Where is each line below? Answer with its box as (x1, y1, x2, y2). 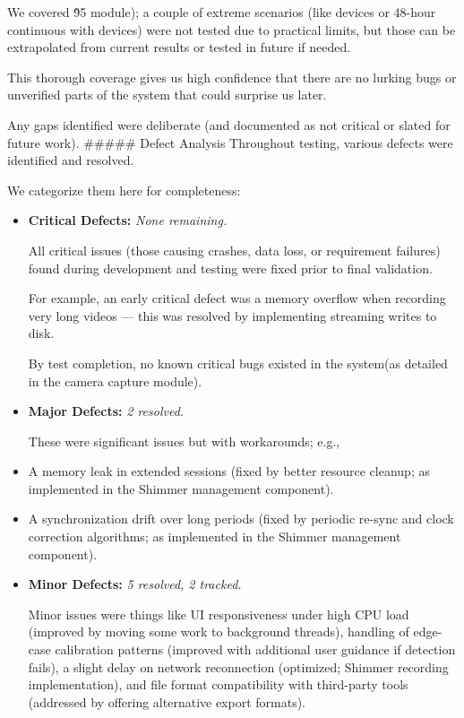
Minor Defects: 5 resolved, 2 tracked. (28, 575, 242, 593)
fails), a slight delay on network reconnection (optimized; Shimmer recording (28, 657, 449, 676)
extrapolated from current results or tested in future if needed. (7, 38, 351, 56)
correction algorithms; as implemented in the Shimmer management (28, 527, 401, 546)
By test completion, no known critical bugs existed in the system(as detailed (28, 353, 448, 372)
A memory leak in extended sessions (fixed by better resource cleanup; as (28, 462, 430, 480)
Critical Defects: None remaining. (28, 211, 228, 229)
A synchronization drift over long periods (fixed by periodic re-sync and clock (28, 509, 454, 528)
